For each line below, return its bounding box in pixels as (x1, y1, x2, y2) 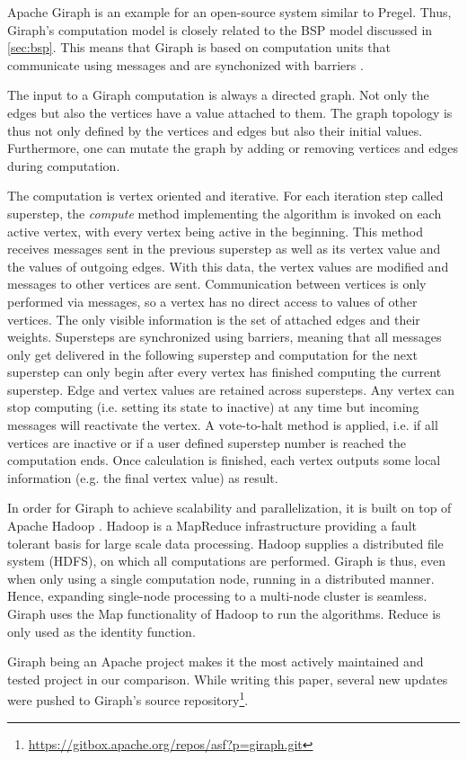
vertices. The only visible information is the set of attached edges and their (7, 309, 420, 328)
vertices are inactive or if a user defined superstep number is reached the (7, 433, 406, 452)
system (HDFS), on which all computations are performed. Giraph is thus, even (7, 551, 445, 570)
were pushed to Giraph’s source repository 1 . (7, 688, 249, 710)
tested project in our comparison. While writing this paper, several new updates (7, 669, 448, 688)
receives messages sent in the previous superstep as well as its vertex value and (7, 239, 441, 258)
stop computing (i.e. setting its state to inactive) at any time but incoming (7, 398, 419, 416)
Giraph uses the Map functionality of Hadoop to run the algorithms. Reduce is (7, 604, 441, 622)
